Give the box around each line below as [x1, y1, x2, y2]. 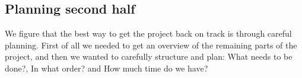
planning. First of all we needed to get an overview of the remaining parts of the [5, 38, 297, 51]
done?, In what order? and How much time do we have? [5, 61, 208, 74]
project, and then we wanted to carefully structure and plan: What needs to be [5, 50, 293, 63]
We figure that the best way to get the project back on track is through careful [5, 27, 292, 40]
